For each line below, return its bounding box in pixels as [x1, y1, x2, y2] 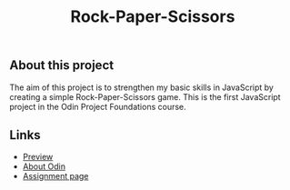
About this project [9, 57, 115, 74]
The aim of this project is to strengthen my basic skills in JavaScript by [9, 82, 275, 93]
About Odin [22, 161, 66, 172]
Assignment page [22, 171, 89, 182]
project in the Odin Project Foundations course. [9, 101, 186, 112]
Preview [22, 152, 54, 163]
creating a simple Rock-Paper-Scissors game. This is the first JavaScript [9, 91, 281, 102]
